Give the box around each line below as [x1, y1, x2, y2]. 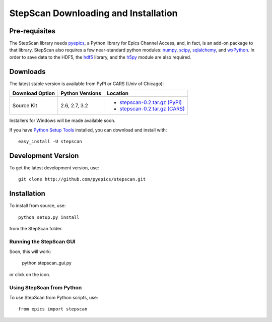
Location [106, 90, 128, 97]
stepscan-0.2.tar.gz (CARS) [119, 105, 185, 112]
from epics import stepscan [18, 306, 88, 312]
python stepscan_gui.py [22, 260, 72, 266]
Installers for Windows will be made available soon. [9, 117, 116, 123]
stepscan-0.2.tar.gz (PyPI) [119, 99, 182, 106]
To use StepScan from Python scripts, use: [9, 294, 98, 300]
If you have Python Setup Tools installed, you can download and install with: [9, 126, 167, 133]
